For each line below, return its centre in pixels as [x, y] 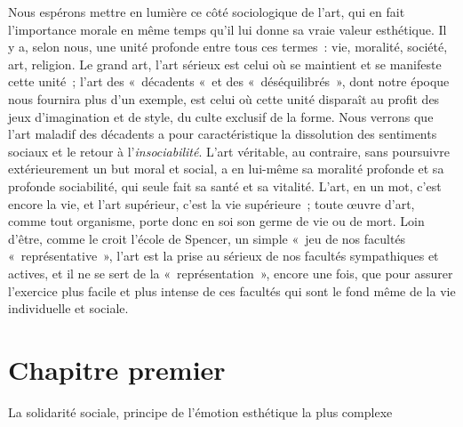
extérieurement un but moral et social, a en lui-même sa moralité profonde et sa [226, 169]
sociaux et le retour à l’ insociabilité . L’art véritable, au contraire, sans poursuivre [229, 151]
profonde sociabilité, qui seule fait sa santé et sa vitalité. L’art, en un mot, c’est [225, 185]
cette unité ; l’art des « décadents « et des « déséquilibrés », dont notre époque [229, 81]
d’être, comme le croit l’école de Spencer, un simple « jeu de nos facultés [207, 238]
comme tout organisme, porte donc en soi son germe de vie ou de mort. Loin [216, 221]
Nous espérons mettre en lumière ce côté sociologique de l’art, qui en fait [207, 12]
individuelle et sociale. [68, 308]
